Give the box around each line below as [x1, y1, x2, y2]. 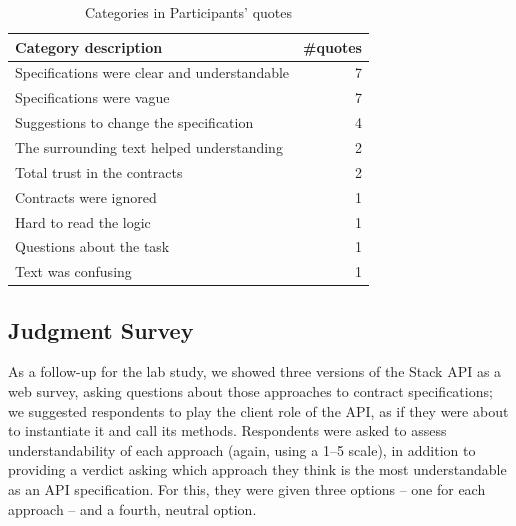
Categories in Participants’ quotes [84, 2, 292, 22]
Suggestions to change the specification [15, 112, 254, 133]
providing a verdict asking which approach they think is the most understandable [8, 459, 507, 480]
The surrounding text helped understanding [15, 136, 283, 157]
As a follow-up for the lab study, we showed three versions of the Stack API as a [8, 361, 502, 382]
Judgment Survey [8, 314, 194, 345]
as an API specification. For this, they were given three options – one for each [8, 479, 486, 500]
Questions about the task [15, 236, 170, 257]
